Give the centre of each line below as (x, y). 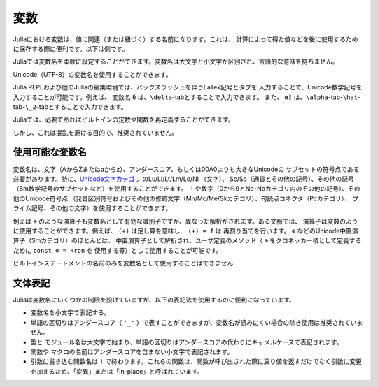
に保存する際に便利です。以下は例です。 (71, 48)
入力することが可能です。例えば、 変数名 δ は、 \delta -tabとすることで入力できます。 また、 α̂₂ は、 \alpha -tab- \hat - (187, 97)
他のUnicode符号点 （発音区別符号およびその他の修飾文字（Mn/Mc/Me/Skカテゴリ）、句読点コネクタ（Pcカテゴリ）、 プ (186, 198)
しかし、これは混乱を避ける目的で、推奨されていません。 (96, 132)
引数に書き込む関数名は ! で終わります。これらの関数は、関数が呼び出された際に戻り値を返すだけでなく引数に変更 (196, 362)
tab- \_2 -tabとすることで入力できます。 (70, 107)
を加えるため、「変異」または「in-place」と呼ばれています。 (117, 371)
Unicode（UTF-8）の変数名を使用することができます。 (92, 74)
